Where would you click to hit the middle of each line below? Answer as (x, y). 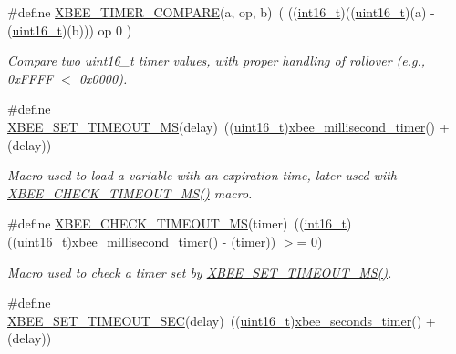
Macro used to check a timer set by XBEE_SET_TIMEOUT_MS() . (200, 272)
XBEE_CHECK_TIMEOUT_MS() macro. (130, 192)
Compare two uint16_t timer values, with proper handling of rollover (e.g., (217, 61)
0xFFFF (31, 78)
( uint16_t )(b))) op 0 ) (70, 30)
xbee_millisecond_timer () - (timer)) (174, 241)
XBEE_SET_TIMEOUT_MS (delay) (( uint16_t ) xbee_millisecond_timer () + (228, 126)
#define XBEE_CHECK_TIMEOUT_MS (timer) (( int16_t (177, 223)
